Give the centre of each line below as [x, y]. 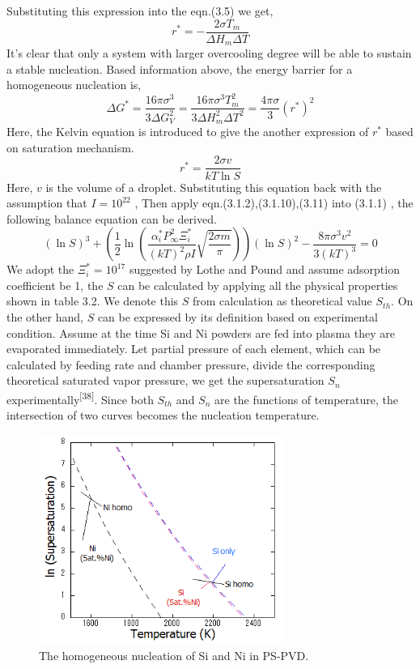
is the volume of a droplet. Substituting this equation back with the [214, 187]
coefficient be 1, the [55, 285]
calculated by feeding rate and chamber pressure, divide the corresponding [191, 364]
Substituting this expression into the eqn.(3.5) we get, [140, 11]
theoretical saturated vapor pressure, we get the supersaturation [165, 380]
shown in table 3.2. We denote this [93, 301]
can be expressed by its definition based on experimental [238, 317]
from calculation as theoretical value [282, 301]
